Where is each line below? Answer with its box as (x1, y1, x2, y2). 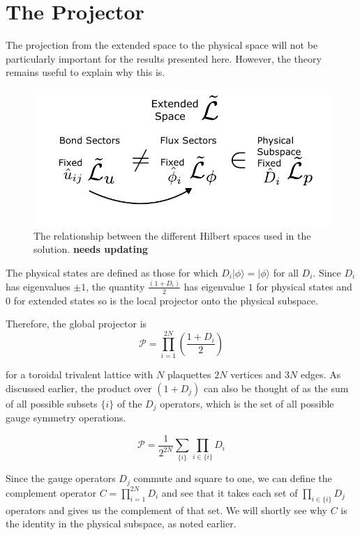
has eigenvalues (6, 279, 70, 293)
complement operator (6, 485, 96, 499)
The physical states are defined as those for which (6, 265, 218, 279)
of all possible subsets (6, 396, 98, 410)
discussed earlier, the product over (6, 380, 152, 395)
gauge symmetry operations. (6, 410, 126, 425)
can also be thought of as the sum (203, 380, 349, 395)
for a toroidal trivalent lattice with (6, 367, 153, 382)
